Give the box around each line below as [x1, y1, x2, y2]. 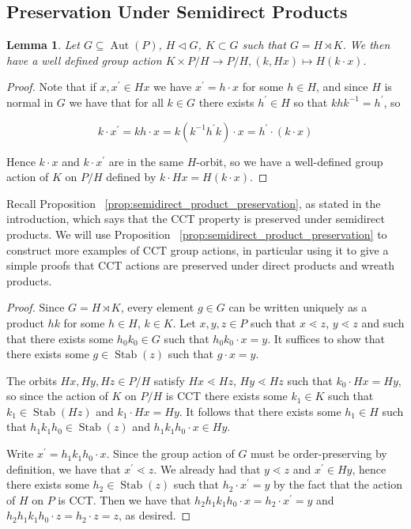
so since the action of [6, 387, 108, 404]
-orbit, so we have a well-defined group [196, 153, 383, 169]
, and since [316, 78, 368, 95]
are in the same [108, 153, 183, 169]
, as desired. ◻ [119, 507, 191, 523]
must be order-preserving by [251, 445, 387, 462]
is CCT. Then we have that [58, 491, 191, 508]
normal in [6, 93, 54, 110]
